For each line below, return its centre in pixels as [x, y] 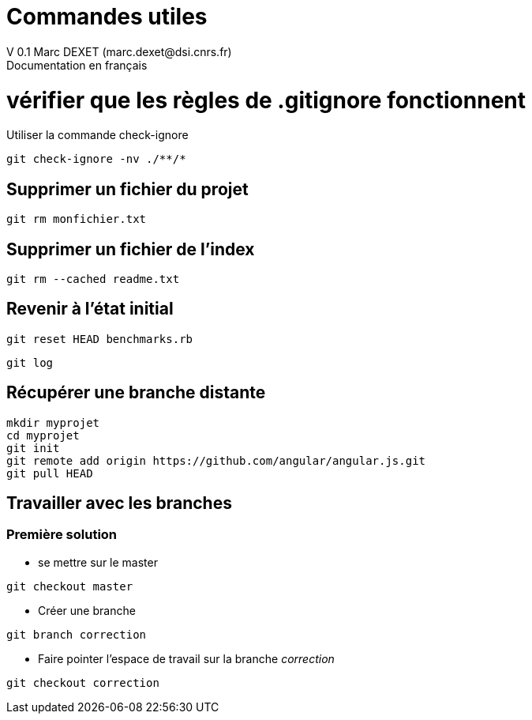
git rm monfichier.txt [77, 219]
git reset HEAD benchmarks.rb [100, 339]
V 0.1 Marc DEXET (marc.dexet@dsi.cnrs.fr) [119, 51]
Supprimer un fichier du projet [127, 189]
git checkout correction [83, 682]
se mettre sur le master [98, 562]
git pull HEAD [50, 473]
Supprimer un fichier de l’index [131, 249]
